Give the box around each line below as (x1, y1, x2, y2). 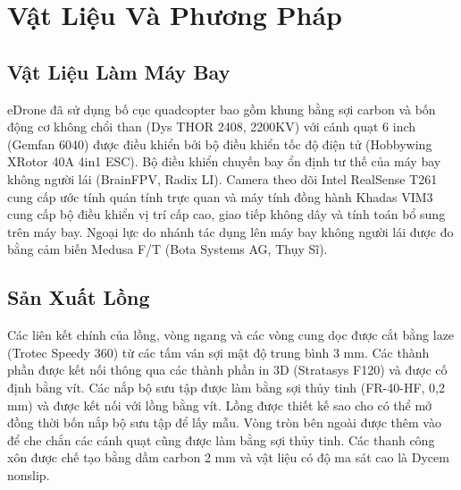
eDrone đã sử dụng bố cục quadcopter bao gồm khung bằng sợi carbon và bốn (7, 99, 436, 118)
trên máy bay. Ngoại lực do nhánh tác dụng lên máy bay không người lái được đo (7, 222, 454, 241)
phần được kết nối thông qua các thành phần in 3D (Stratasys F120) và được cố (7, 360, 448, 379)
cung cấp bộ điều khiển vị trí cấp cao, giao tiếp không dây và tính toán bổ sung (7, 205, 446, 224)
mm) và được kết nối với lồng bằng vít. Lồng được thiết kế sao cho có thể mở (7, 395, 432, 414)
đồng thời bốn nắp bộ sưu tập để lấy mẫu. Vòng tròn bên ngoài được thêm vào (7, 413, 441, 432)
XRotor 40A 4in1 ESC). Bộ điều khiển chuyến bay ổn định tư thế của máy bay (7, 152, 441, 171)
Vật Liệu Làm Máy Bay (7, 57, 230, 85)
